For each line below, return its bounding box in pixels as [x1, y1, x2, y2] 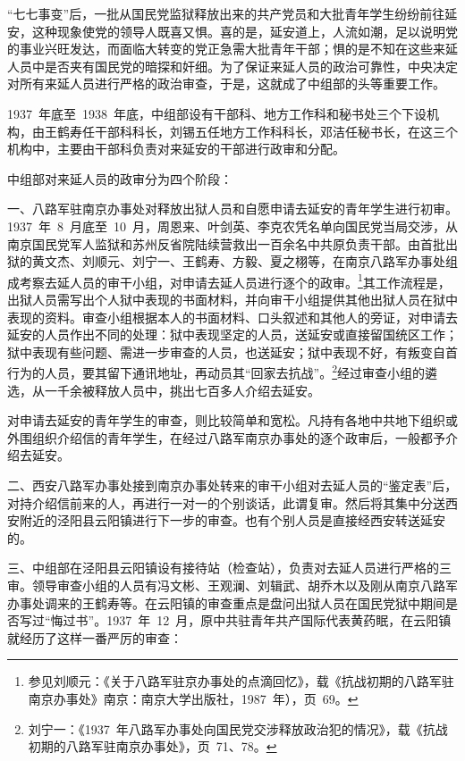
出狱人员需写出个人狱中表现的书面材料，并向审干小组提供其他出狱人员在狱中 [7, 289, 458, 308]
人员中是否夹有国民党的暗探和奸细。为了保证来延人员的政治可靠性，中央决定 [7, 56, 458, 75]
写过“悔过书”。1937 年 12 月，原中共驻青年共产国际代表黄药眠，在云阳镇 [19, 611, 452, 630]
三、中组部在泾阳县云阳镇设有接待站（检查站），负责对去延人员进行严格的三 [7, 558, 452, 577]
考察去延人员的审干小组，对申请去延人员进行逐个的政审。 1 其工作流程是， [19, 270, 451, 291]
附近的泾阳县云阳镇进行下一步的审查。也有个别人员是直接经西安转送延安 [19, 511, 445, 530]
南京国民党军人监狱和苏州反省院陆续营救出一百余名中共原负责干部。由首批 [7, 234, 445, 253]
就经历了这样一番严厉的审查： [7, 628, 182, 647]
